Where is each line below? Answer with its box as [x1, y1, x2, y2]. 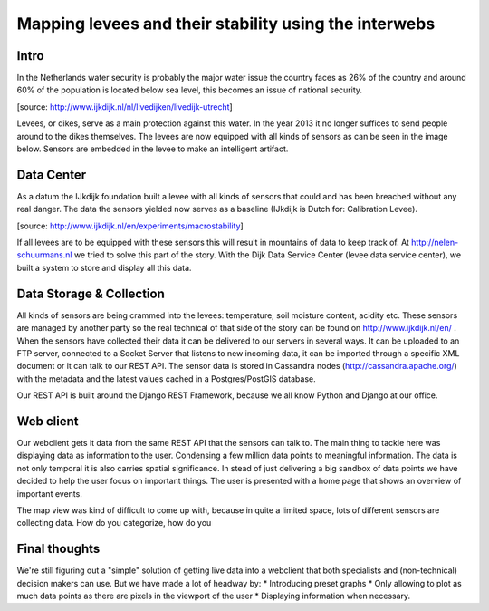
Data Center [16, 167, 86, 182]
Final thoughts [16, 541, 101, 557]
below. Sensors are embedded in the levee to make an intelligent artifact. [16, 143, 289, 154]
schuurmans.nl [16, 249, 72, 260]
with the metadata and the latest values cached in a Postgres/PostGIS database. [16, 373, 316, 384]
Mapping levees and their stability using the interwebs [16, 14, 436, 34]
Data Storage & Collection [16, 286, 165, 301]
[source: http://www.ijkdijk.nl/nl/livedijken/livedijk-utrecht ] [16, 101, 233, 112]
